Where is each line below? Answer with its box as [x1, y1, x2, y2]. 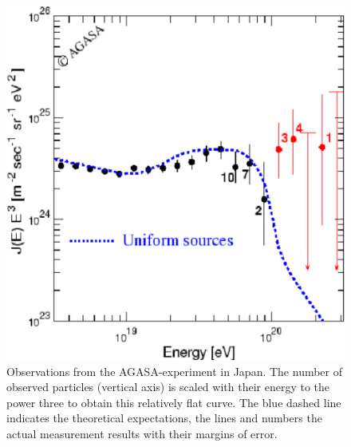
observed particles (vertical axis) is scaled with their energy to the [6, 378, 329, 395]
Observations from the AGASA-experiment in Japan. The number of [6, 362, 343, 379]
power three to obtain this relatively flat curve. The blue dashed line [6, 394, 341, 410]
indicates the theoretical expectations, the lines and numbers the [6, 409, 322, 426]
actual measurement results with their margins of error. [6, 425, 278, 441]
